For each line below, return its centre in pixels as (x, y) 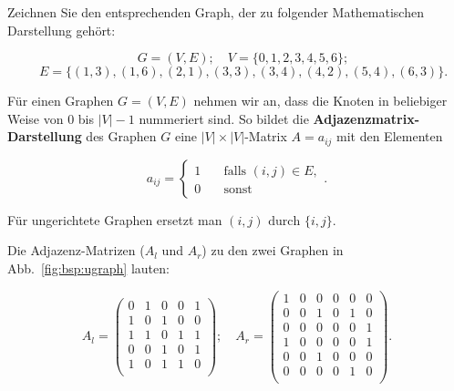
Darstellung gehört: (62, 30)
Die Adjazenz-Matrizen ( (76, 250)
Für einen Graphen (61, 101)
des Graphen (121, 136)
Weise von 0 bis (51, 118)
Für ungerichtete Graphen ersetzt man (115, 219)
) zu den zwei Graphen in (273, 250)
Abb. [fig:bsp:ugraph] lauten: (88, 268)
